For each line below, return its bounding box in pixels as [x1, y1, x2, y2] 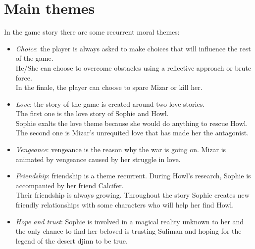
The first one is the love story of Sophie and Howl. [15, 108, 169, 119]
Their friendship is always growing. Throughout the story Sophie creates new [15, 190, 250, 200]
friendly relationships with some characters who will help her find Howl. [15, 200, 234, 210]
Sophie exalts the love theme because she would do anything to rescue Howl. [15, 118, 248, 128]
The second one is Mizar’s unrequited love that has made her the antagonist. [15, 127, 249, 138]
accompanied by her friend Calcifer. [15, 180, 124, 190]
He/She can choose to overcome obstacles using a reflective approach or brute [15, 62, 252, 73]
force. [15, 72, 32, 83]
